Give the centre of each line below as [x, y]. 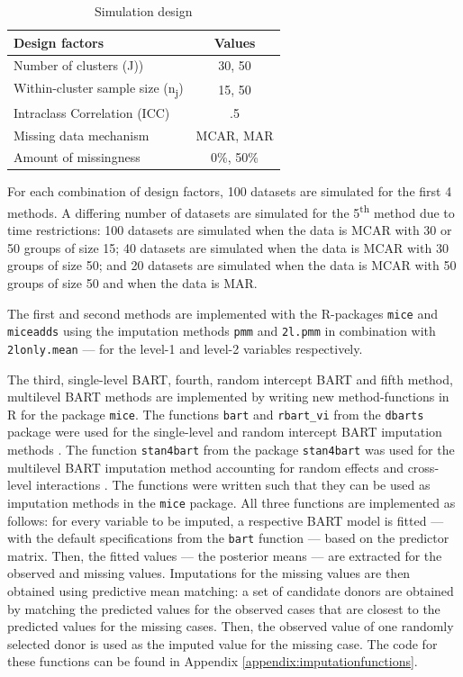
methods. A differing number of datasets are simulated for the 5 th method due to [231, 211]
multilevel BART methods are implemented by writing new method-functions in [228, 397]
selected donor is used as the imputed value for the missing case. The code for [222, 643]
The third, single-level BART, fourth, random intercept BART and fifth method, [230, 379]
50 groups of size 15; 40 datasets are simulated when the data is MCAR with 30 [228, 247]
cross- [423, 467]
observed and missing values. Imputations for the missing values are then [209, 573]
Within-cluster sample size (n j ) [99, 89]
